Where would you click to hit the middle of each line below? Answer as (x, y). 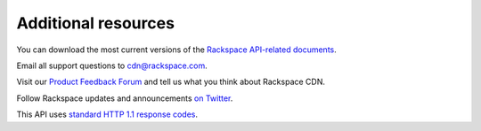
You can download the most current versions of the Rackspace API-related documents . (177, 50)
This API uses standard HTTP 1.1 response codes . (107, 114)
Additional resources (96, 23)
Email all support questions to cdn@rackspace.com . (112, 65)
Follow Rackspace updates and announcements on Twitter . (125, 98)
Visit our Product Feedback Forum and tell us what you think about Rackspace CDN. (171, 82)
